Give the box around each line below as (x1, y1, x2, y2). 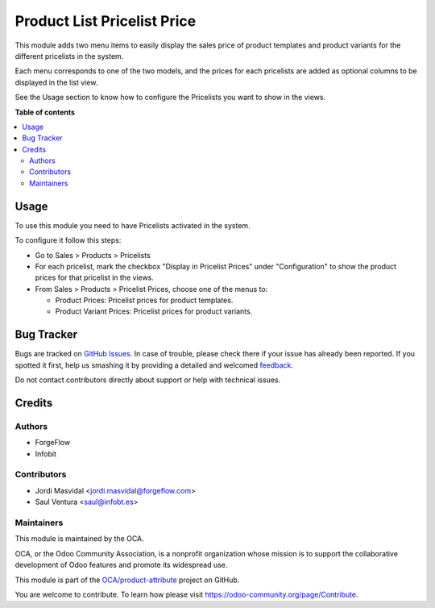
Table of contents (14, 107, 76, 117)
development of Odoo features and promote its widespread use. (14, 560, 228, 570)
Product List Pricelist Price (14, 12, 197, 30)
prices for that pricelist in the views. (35, 273, 155, 282)
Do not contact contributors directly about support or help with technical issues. (14, 375, 281, 385)
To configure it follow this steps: (14, 235, 122, 245)
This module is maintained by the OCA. (14, 534, 144, 543)
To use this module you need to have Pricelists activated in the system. (14, 220, 251, 230)
